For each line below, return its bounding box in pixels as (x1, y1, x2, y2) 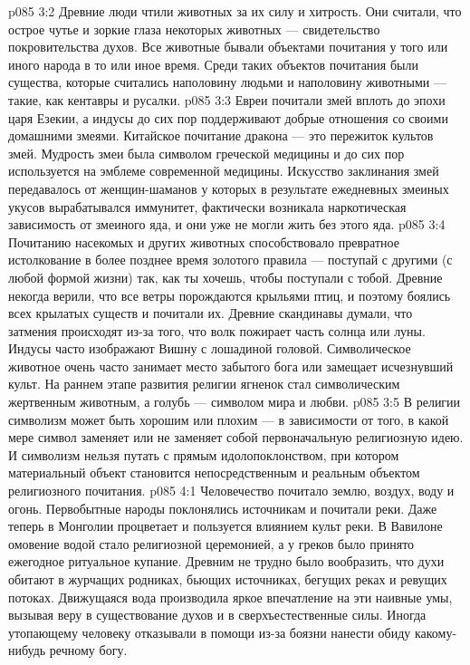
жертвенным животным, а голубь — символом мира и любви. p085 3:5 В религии (8, 392, 461, 411)
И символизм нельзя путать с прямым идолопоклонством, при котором (8, 445, 399, 464)
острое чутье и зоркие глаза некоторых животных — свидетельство (8, 19, 380, 38)
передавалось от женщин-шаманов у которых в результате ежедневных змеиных (8, 178, 449, 198)
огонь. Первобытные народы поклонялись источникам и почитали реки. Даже (8, 498, 437, 517)
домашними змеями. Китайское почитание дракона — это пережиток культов (8, 126, 434, 145)
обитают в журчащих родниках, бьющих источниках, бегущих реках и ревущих (8, 570, 447, 588)
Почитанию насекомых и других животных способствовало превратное (8, 232, 399, 251)
